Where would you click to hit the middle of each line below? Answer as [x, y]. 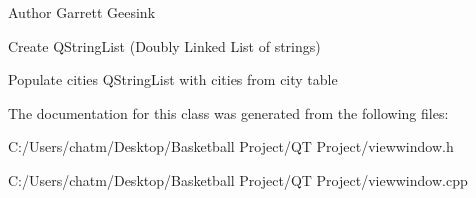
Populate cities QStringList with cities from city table [173, 79]
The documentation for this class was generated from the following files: [228, 112]
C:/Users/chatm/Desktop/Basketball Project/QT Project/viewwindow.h [231, 146]
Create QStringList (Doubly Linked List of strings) [164, 45]
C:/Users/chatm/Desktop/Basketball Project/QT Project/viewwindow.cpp [238, 179]
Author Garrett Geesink [82, 12]
